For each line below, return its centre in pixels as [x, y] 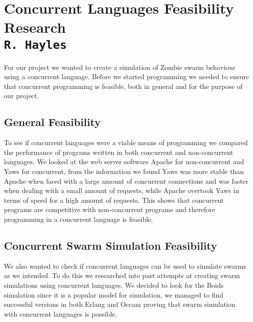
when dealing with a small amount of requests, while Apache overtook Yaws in [122, 190]
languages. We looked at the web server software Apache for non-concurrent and [124, 161]
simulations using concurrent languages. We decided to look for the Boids [114, 285]
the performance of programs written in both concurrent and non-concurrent [119, 152]
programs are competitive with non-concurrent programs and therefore [110, 209]
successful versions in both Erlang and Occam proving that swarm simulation [120, 304]
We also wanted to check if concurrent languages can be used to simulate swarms [125, 266]
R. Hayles [35, 45]
